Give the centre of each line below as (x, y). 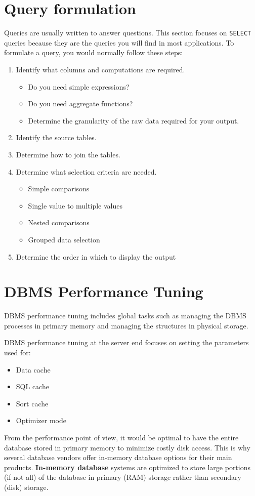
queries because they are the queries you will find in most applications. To (119, 42)
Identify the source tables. (56, 137)
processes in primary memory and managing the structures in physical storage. (126, 325)
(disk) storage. (26, 487)
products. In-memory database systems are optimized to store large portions (127, 467)
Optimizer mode (41, 420)
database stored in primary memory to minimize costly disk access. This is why (127, 447)
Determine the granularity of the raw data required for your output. (134, 120)
